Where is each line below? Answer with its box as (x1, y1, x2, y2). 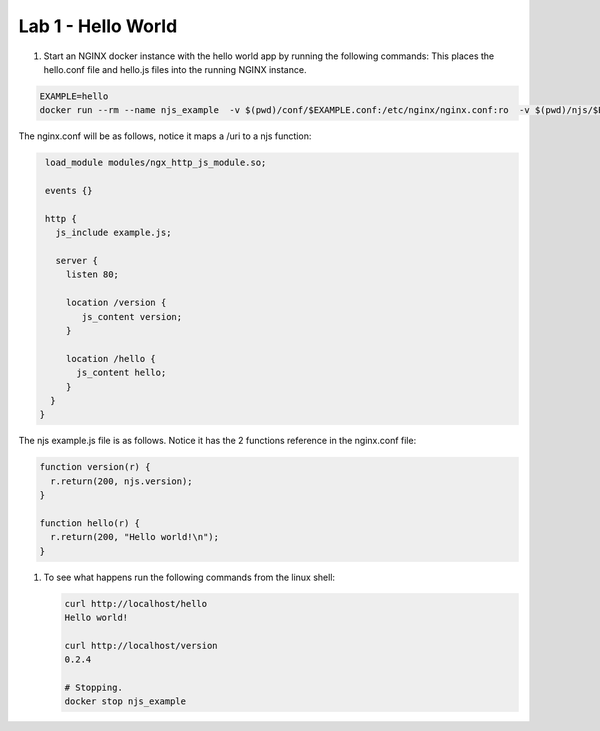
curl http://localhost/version (64, 640, 219, 651)
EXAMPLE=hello (39, 90, 109, 102)
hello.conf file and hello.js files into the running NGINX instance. (43, 63, 307, 75)
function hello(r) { (39, 517, 140, 529)
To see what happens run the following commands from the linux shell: (43, 571, 335, 583)
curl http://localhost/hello (64, 598, 208, 609)
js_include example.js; (55, 227, 172, 239)
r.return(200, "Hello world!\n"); (50, 531, 220, 543)
